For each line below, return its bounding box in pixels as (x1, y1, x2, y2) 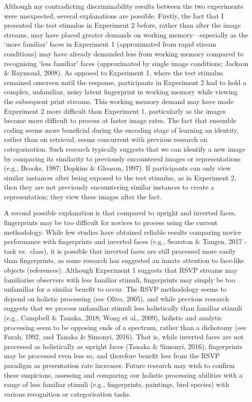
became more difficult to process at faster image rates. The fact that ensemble (4, 115, 236, 125)
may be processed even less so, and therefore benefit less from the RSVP (4, 350, 220, 361)
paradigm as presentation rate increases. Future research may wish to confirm (4, 360, 235, 370)
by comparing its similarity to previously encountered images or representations (4, 153, 241, 163)
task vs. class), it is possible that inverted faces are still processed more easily (4, 245, 236, 256)
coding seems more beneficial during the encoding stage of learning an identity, (4, 124, 239, 135)
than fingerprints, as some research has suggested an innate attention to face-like (4, 255, 244, 265)
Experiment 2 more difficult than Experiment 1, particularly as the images (4, 105, 226, 116)
